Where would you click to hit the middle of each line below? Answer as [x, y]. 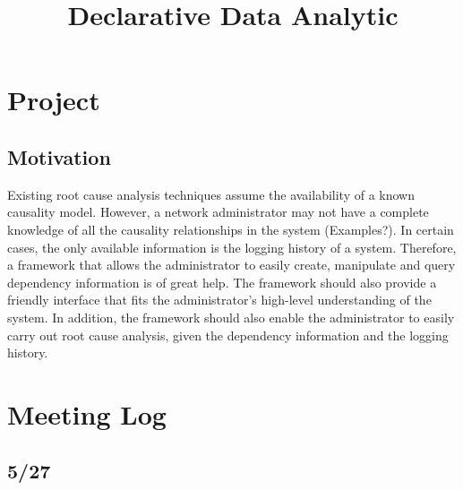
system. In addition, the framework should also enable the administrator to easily [231, 317]
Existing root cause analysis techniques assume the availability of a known [211, 194]
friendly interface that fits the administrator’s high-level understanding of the [219, 300]
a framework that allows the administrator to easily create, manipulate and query [231, 265]
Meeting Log [87, 413]
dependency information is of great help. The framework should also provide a [222, 282]
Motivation [59, 156]
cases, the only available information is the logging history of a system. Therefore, [232, 247]
